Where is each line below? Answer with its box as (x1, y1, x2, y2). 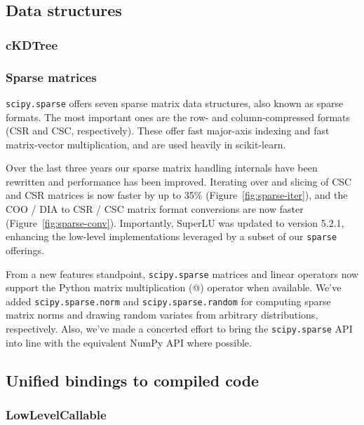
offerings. (6, 242, 44, 257)
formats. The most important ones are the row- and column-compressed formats (6, 109, 351, 124)
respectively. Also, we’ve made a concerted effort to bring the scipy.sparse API (6, 321, 353, 335)
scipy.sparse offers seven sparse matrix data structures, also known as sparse (6, 95, 344, 110)
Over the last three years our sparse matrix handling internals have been (6, 160, 318, 175)
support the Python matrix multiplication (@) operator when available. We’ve (6, 280, 342, 295)
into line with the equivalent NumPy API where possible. (6, 335, 252, 349)
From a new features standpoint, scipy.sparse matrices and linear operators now (6, 266, 359, 281)
